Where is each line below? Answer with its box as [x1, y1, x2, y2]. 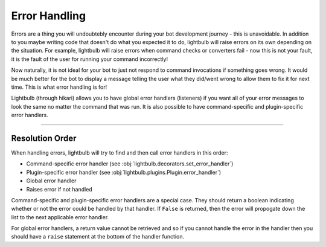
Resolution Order [11, 133, 77, 143]
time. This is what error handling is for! [11, 83, 107, 91]
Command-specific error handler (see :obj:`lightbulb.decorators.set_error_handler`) [26, 160, 234, 167]
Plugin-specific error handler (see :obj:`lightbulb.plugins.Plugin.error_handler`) [26, 168, 222, 176]
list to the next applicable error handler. [11, 213, 109, 220]
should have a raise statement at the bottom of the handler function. [11, 233, 185, 240]
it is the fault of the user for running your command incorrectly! [11, 55, 168, 63]
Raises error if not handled [26, 185, 93, 193]
